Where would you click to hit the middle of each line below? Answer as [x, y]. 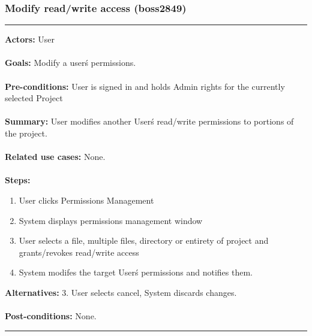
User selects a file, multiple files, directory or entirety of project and [144, 240]
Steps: [18, 180]
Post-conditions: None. [51, 316]
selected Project [34, 98]
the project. [26, 133]
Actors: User [30, 39]
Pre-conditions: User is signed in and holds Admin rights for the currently [145, 86]
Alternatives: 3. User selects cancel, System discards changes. [121, 292]
